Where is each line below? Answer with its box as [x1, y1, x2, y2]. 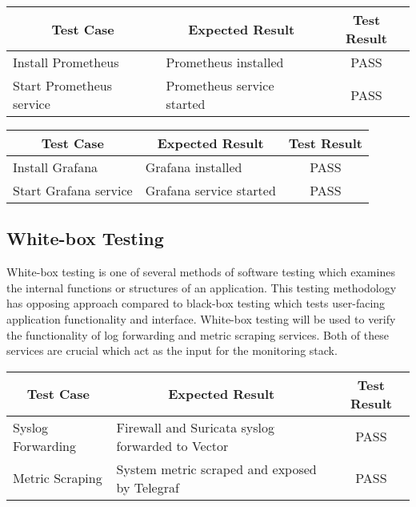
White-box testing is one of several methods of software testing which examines [6, 264, 395, 280]
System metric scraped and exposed [116, 459, 317, 478]
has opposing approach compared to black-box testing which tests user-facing [6, 295, 386, 312]
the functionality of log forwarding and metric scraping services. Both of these [6, 326, 389, 343]
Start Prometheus [13, 76, 112, 95]
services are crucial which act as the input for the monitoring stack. [6, 342, 338, 359]
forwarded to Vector [116, 436, 229, 455]
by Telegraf [116, 477, 179, 497]
